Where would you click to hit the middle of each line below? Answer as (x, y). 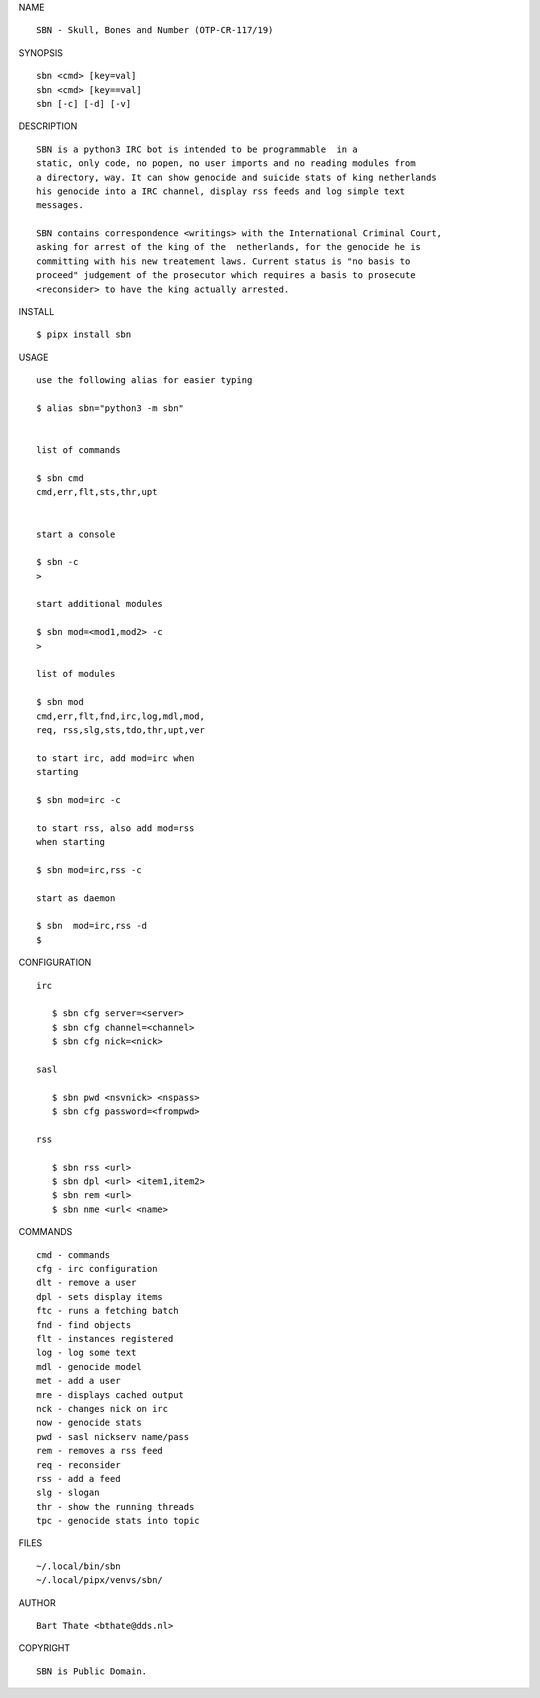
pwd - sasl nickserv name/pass (113, 1436)
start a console (76, 534)
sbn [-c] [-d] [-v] (84, 103)
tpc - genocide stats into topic (118, 1521)
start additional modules (100, 604)
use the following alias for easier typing (144, 380)
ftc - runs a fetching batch (107, 1311)
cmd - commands (73, 1254)
